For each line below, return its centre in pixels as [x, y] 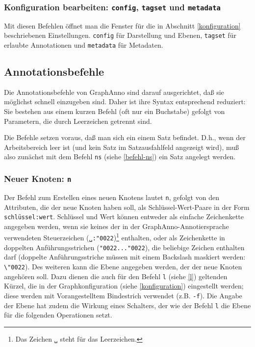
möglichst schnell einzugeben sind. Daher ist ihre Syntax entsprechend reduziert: [125, 101]
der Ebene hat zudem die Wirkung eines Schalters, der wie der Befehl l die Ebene [127, 305]
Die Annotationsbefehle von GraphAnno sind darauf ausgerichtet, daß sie [114, 92]
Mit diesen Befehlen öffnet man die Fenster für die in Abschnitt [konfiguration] [122, 25]
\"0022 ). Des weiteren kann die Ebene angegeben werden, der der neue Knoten [123, 266]
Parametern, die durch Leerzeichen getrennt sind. [78, 121]
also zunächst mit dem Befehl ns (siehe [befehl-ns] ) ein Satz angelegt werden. [120, 157]
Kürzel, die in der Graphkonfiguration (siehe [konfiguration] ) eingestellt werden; [124, 286]
